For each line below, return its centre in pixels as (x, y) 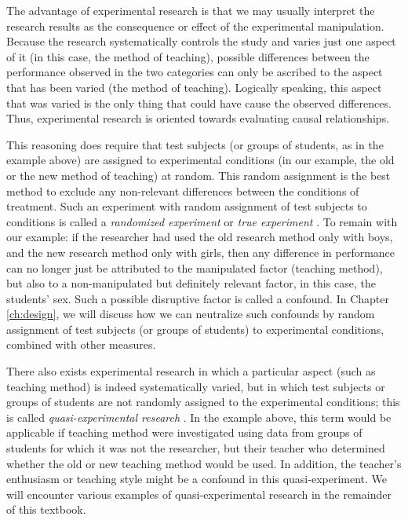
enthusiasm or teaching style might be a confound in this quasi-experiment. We (197, 479)
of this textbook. (46, 509)
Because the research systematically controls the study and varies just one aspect (201, 41)
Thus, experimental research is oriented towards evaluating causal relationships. (198, 118)
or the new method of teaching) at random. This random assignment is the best (199, 175)
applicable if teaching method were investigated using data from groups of (184, 432)
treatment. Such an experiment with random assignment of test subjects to (187, 206)
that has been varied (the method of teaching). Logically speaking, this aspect (194, 87)
